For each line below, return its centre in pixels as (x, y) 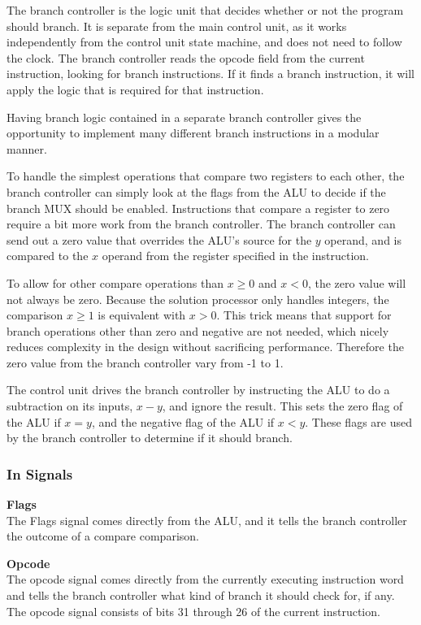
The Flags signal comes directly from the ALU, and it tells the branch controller (207, 520)
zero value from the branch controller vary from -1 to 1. (145, 362)
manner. (27, 148)
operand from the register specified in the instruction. (235, 256)
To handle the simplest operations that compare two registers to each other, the (206, 176)
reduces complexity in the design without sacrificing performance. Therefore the (205, 347)
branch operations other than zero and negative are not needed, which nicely (198, 330)
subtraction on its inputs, (70, 406)
